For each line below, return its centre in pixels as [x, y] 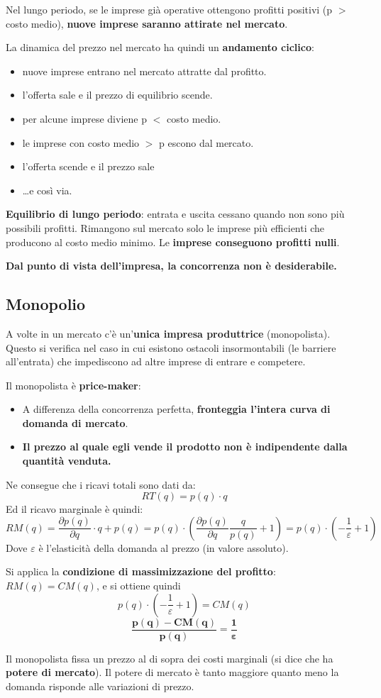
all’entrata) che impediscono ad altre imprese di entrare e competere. [156, 361]
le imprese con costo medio [81, 142]
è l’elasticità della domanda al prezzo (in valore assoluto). [164, 547]
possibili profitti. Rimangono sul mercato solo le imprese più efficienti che [165, 227]
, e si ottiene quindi [138, 586]
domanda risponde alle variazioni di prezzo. [100, 686]
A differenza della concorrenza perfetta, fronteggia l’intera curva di [176, 409]
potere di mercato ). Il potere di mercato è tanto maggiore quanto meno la [172, 672]
